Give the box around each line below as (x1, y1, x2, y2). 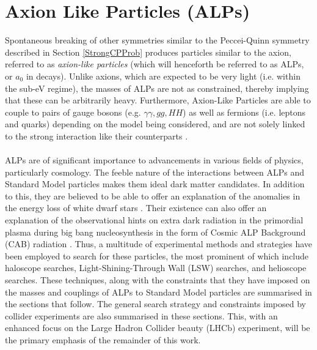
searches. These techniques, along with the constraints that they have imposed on (5, 274, 310, 286)
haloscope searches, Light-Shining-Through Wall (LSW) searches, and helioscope (5, 261, 307, 274)
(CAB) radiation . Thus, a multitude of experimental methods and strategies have (5, 237, 313, 250)
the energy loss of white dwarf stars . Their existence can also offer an (5, 201, 267, 214)
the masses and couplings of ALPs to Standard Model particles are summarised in (5, 285, 312, 298)
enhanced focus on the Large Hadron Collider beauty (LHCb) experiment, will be (5, 321, 310, 334)
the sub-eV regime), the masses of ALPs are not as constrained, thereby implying (5, 81, 309, 94)
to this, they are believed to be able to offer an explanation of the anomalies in (5, 189, 301, 202)
